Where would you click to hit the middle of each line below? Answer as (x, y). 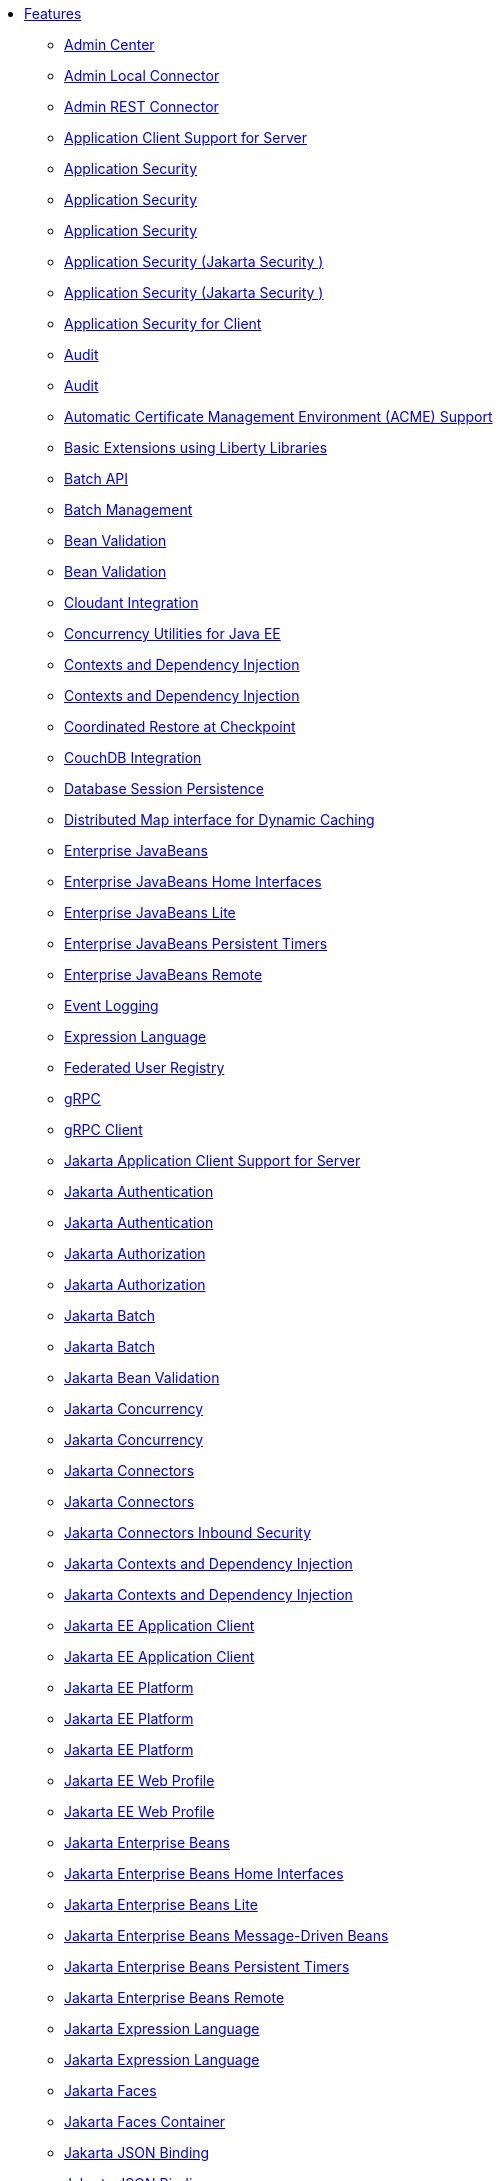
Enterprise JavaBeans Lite (150, 912)
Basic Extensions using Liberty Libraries (196, 447)
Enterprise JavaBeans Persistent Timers (196, 943)
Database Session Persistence (164, 788)
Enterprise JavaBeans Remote (163, 974)
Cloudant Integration (131, 602)
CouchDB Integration (133, 757)
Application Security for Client (163, 323)
